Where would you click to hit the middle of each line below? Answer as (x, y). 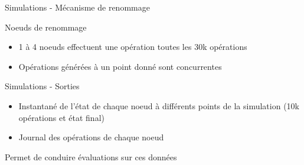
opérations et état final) (61, 117)
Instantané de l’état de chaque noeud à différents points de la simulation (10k (159, 105)
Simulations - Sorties (42, 86)
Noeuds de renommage (46, 27)
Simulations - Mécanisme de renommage (77, 7)
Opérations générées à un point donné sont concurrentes (120, 66)
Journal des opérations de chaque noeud (91, 137)
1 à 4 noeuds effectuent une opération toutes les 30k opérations (133, 47)
